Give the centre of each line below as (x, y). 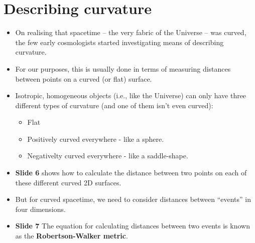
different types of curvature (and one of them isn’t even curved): (114, 105)
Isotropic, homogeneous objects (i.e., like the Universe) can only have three (131, 95)
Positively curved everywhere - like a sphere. (96, 139)
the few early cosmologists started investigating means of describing (119, 42)
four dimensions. (40, 209)
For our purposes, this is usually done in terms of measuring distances (123, 68)
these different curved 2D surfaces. (68, 182)
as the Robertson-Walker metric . (72, 236)
